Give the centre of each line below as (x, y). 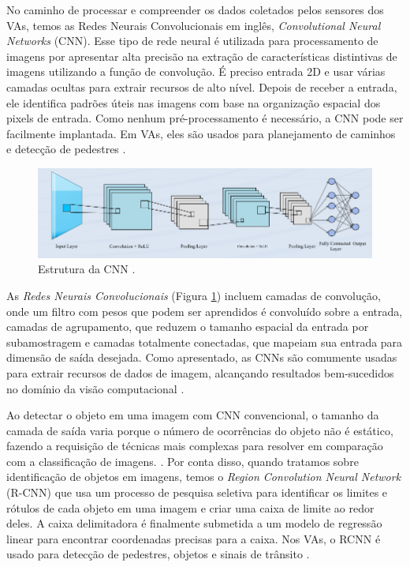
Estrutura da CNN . (87, 269)
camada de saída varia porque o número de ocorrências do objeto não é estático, (200, 430)
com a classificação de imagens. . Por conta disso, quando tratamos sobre (183, 461)
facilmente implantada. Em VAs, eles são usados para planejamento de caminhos (201, 133)
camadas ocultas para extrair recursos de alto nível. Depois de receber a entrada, (202, 86)
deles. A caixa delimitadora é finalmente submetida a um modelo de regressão (194, 523)
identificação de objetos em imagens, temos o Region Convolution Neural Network (204, 477)
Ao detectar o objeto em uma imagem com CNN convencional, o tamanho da (193, 415)
